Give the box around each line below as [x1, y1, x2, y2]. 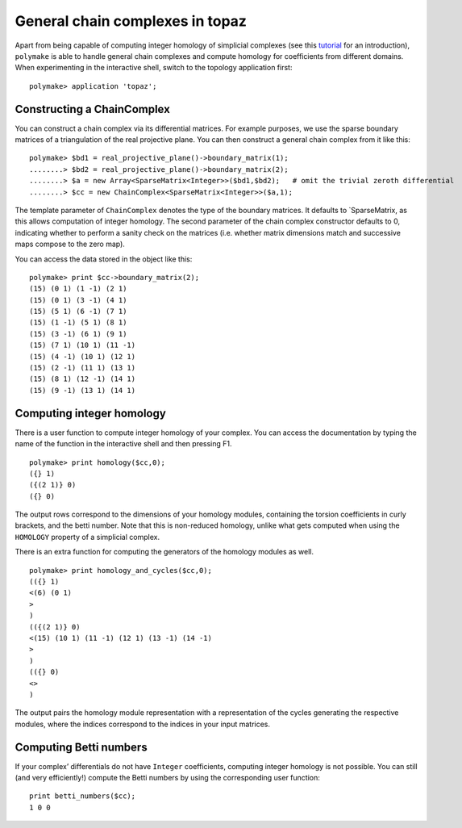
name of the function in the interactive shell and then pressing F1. [15, 439, 233, 449]
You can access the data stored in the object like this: [15, 254, 193, 264]
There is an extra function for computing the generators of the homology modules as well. [15, 547, 314, 557]
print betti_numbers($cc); [29, 792, 136, 801]
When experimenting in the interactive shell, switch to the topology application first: [15, 63, 293, 73]
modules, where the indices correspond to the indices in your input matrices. [15, 719, 270, 729]
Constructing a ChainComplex [15, 102, 171, 116]
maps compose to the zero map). [15, 239, 125, 249]
